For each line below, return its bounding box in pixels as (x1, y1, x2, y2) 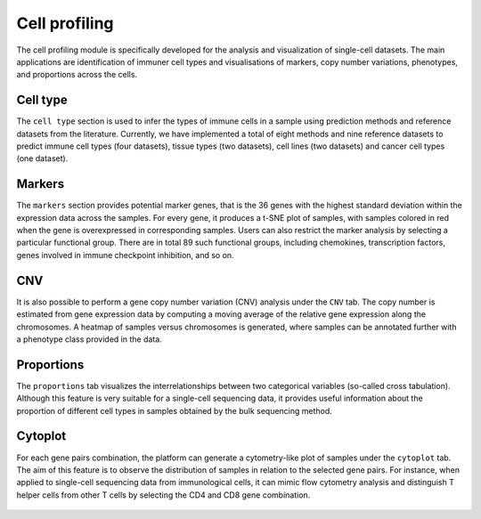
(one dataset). (16, 153, 69, 164)
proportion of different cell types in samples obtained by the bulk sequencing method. (16, 405, 333, 416)
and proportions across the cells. (16, 69, 138, 80)
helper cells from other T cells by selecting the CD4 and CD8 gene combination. (16, 490, 311, 500)
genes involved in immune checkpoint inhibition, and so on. (16, 249, 235, 260)
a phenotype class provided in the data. (16, 334, 162, 345)
